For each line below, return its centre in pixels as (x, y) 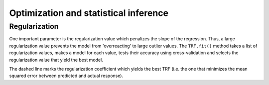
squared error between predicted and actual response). (66, 76)
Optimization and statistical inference (89, 13)
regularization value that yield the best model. (56, 60)
